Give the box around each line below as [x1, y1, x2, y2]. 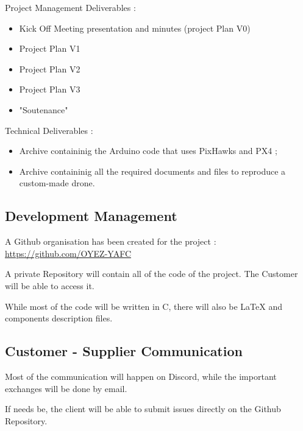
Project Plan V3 [19, 83, 80, 96]
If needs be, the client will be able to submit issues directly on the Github [5, 402, 281, 415]
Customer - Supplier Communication [5, 342, 243, 360]
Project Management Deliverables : [5, 1, 136, 13]
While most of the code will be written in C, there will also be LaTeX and [5, 300, 283, 312]
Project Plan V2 [19, 62, 80, 75]
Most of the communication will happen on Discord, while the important [5, 370, 277, 382]
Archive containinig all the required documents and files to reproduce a [19, 164, 286, 177]
